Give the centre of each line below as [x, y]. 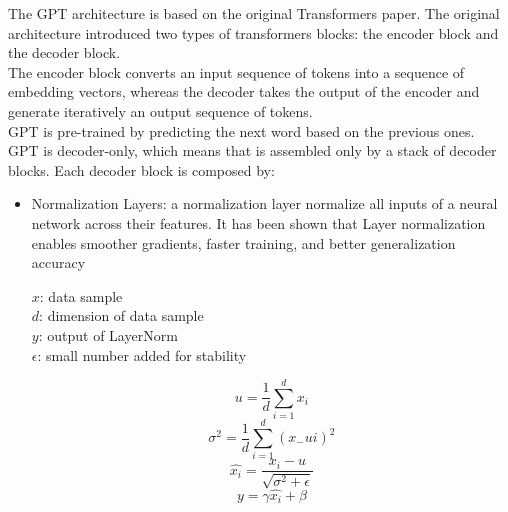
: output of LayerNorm [108, 334]
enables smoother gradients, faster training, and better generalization [243, 242]
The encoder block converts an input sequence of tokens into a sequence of [236, 71]
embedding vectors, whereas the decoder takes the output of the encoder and [244, 91]
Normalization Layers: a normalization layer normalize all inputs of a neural [264, 203]
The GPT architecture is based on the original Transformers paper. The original [254, 13]
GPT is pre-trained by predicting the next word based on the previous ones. [241, 130]
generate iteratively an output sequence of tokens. [160, 110]
